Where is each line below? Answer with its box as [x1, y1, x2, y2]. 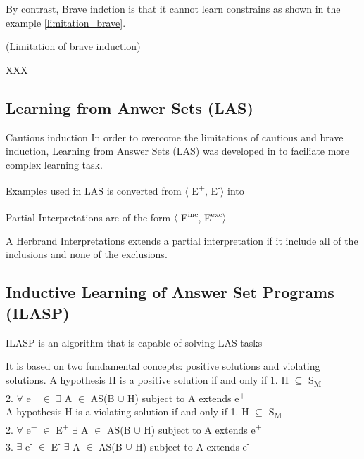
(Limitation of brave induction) [6, 39, 141, 53]
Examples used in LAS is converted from [6, 183, 182, 198]
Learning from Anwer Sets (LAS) [6, 96, 253, 118]
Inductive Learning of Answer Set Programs [6, 281, 334, 303]
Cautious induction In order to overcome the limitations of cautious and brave [6, 129, 344, 144]
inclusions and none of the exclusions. [6, 247, 168, 261]
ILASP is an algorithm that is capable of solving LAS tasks [6, 335, 263, 349]
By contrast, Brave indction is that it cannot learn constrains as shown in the [6, 1, 341, 15]
